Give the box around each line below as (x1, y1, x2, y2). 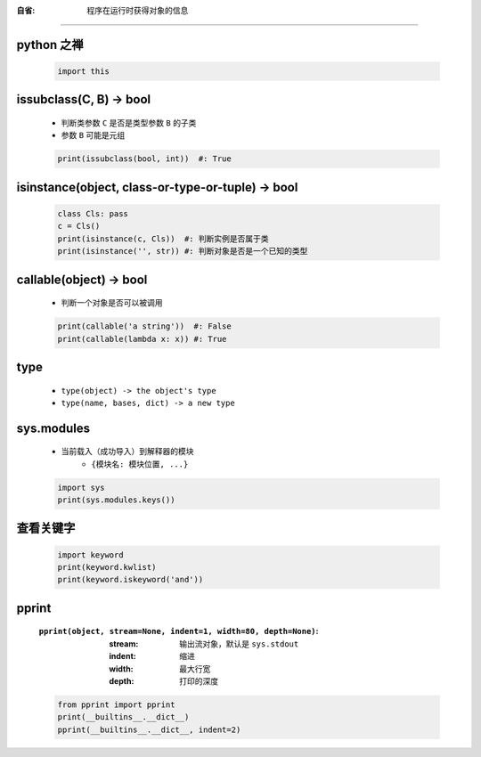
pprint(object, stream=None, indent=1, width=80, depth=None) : (38, 626, 319, 637)
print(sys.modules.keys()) (57, 495, 175, 505)
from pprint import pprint (57, 700, 175, 710)
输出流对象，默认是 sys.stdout (179, 638, 299, 649)
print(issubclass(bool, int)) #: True (57, 154, 232, 164)
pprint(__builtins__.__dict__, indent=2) (57, 724, 241, 735)
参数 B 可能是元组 (61, 130, 126, 141)
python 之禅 (16, 37, 84, 53)
